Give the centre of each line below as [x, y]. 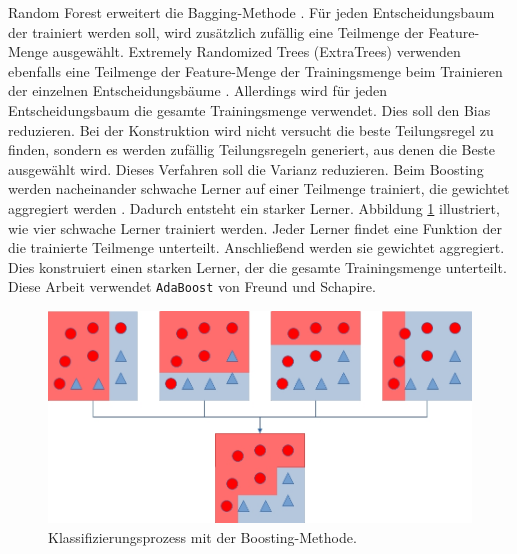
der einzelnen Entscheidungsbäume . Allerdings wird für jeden [198, 90]
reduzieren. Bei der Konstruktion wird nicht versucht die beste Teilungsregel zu [251, 129]
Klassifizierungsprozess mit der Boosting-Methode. [202, 536]
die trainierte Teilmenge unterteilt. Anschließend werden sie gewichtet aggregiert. [256, 247]
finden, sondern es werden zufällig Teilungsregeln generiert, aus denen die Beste [251, 149]
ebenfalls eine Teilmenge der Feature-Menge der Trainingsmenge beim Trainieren [255, 70]
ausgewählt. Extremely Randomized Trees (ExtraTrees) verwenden [256, 51]
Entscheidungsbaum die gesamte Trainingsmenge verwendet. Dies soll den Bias [249, 109]
